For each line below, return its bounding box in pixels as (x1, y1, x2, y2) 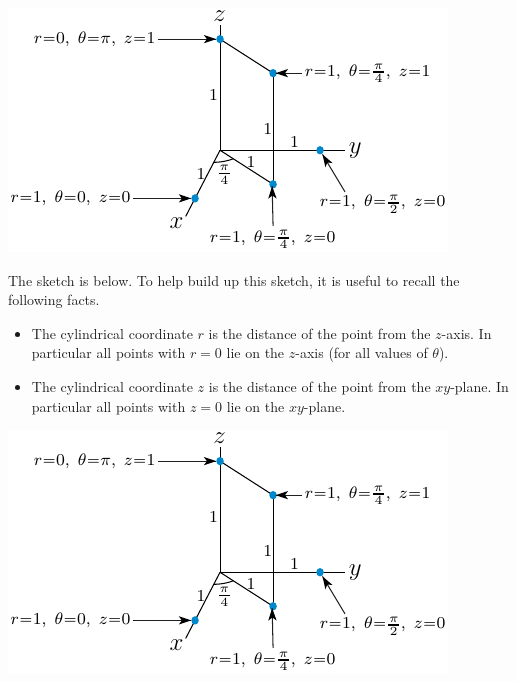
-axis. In (441, 322, 492, 343)
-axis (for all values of (295, 342, 428, 363)
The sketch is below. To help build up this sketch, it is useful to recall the (8, 269, 460, 290)
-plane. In (450, 375, 509, 396)
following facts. (8, 289, 100, 310)
